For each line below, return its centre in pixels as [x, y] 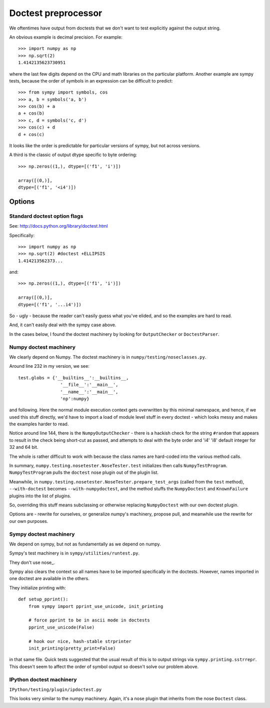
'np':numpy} [75, 399]
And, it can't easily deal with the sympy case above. [63, 325]
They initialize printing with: [37, 587]
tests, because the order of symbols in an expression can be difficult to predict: [91, 81]
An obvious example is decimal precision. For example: [66, 37]
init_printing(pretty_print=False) [72, 648]
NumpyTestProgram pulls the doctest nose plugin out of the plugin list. [84, 472]
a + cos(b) [31, 113]
